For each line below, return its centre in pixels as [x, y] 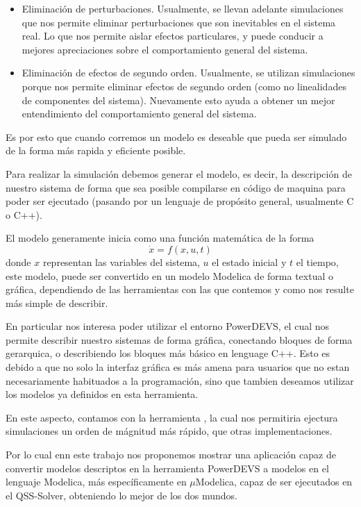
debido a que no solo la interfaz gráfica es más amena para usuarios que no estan [178, 367]
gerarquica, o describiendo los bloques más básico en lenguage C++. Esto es [168, 353]
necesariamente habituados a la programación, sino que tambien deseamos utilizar [180, 380]
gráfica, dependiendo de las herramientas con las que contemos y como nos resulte [180, 289]
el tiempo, [317, 261]
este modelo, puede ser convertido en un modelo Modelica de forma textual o [169, 275]
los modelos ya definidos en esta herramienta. [102, 394]
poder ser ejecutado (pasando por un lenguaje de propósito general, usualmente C [180, 201]
